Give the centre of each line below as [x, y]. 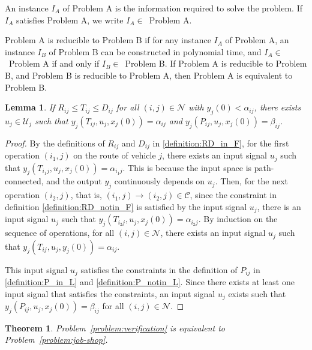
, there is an [279, 206]
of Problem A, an [257, 40]
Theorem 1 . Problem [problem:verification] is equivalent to [115, 327]
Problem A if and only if [54, 63]
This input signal [36, 269]
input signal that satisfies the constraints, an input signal [110, 293]
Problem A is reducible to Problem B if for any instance [108, 40]
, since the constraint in [233, 195]
